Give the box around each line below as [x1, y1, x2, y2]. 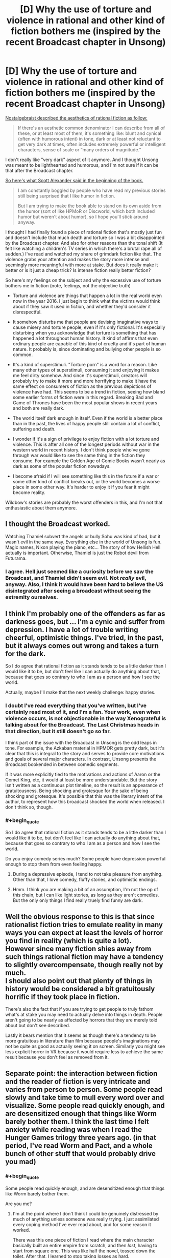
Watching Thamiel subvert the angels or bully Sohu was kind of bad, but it [5, 533, 161, 539]
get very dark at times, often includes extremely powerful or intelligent [17, 141, 166, 147]
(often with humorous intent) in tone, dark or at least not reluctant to [17, 135, 161, 142]
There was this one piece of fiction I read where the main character [12, 1237, 155, 1243]
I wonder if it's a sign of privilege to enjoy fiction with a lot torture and [12, 436, 159, 442]
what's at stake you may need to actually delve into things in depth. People [5, 1012, 163, 1018]
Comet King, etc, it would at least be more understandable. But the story [5, 776, 157, 783]
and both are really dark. [12, 405, 65, 411]
